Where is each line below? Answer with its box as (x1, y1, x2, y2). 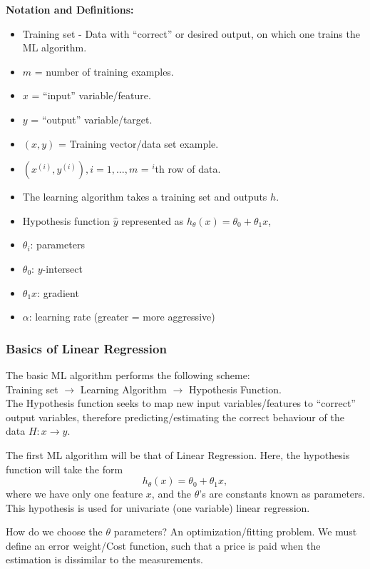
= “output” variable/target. (31, 111, 153, 126)
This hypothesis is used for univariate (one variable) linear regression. (6, 500, 310, 515)
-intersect (42, 261, 83, 276)
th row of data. (155, 161, 221, 176)
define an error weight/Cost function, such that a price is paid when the (6, 538, 321, 553)
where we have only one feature (6, 486, 143, 501)
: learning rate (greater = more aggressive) (29, 309, 215, 324)
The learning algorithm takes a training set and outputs (22, 189, 267, 204)
